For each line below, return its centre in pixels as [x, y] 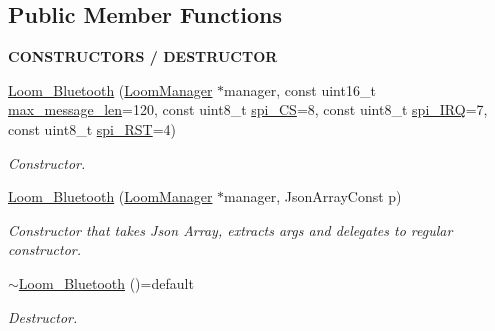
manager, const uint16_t [300, 89]
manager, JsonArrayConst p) [313, 196]
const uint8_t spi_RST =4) [92, 128]
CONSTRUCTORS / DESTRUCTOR [143, 56]
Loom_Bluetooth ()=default [106, 282]
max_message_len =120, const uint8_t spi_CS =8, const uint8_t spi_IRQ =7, [248, 109]
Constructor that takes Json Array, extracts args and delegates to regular [230, 229]
